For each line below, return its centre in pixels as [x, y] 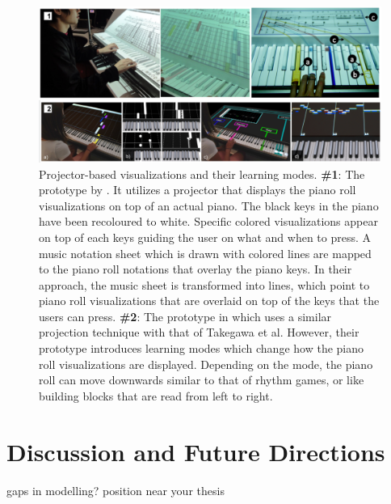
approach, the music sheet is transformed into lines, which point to [204, 284]
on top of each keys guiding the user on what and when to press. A [205, 237]
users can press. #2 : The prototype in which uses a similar [185, 316]
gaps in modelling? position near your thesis [116, 490]
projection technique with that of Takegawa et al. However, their [199, 332]
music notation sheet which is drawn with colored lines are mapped [205, 253]
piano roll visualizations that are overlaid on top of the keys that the [209, 301]
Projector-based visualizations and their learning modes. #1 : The [202, 174]
